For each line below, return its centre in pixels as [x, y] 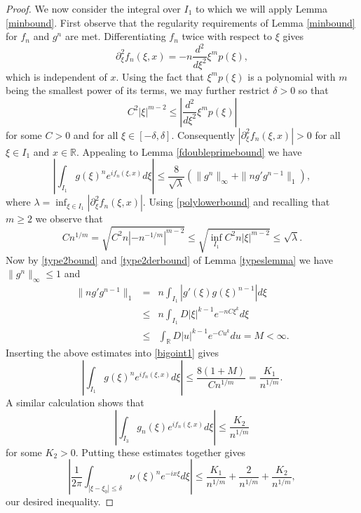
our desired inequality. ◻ [60, 501]
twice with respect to [227, 36]
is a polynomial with [292, 76]
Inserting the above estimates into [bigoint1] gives [113, 353]
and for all [96, 134]
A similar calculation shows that [75, 402]
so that [313, 90]
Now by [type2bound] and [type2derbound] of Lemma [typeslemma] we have [170, 259]
